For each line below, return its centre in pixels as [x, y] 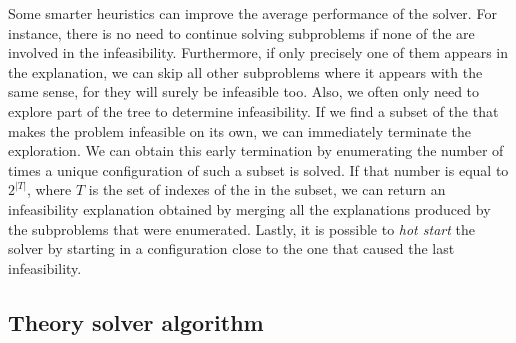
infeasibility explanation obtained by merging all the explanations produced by [249, 208]
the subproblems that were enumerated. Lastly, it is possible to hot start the [241, 228]
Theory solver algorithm [136, 321]
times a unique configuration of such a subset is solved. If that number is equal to [258, 169]
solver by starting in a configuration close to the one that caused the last [231, 248]
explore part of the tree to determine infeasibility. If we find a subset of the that [253, 110]
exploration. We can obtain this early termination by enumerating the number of [256, 150]
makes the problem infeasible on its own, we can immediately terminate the [240, 130]
